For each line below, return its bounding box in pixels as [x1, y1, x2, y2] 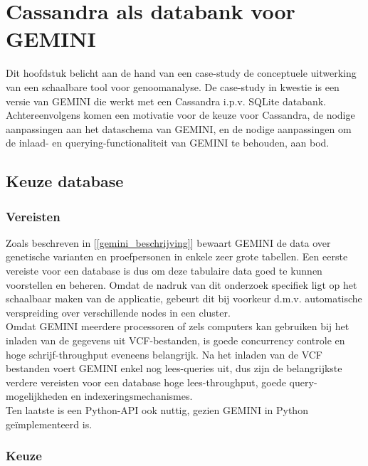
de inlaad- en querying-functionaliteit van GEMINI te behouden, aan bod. [6, 135, 330, 150]
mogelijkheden [6, 388, 68, 403]
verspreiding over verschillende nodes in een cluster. [6, 305, 231, 319]
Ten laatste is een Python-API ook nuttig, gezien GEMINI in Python [6, 403, 308, 417]
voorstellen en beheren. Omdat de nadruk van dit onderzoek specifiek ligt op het [6, 277, 357, 292]
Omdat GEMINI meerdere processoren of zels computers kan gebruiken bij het [6, 319, 349, 334]
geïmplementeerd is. [6, 416, 93, 431]
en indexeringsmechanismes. [70, 388, 193, 403]
